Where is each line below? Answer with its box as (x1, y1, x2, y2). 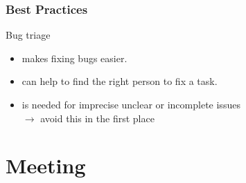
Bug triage (6, 28, 51, 42)
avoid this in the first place (40, 110, 155, 125)
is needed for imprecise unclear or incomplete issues (21, 97, 240, 111)
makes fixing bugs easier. (21, 50, 128, 65)
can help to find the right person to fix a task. (21, 74, 218, 88)
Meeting (6, 151, 86, 180)
